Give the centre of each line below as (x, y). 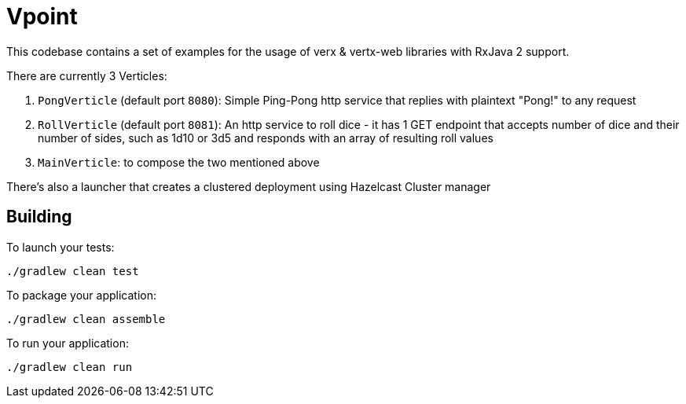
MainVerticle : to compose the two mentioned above (179, 162)
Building (39, 217)
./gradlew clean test (73, 271)
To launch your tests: (61, 247)
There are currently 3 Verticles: (87, 75)
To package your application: (82, 295)
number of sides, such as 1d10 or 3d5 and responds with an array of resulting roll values (266, 138)
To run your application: (68, 343)
